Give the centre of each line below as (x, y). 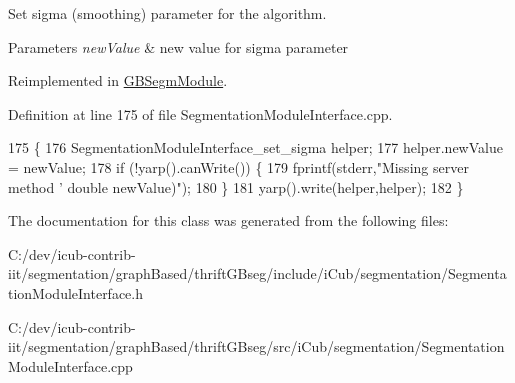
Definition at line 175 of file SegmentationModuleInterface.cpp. (200, 113)
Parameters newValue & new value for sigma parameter (178, 46)
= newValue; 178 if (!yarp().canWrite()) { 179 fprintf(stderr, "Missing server (238, 166)
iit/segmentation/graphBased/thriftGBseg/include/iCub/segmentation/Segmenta (257, 273)
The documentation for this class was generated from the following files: (228, 220)
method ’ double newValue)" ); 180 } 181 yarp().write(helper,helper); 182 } (236, 186)
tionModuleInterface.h (76, 292)
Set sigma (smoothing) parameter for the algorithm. (167, 13)
